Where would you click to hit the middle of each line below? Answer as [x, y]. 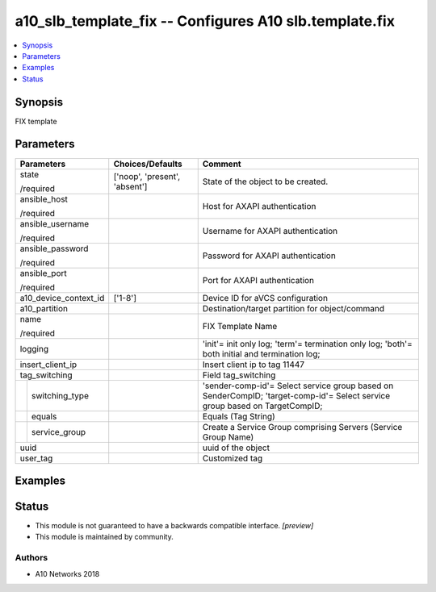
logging [34, 348]
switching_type [60, 395]
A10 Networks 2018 [67, 573]
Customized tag [233, 458]
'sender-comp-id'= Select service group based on [298, 386]
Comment [222, 164]
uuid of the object [236, 448]
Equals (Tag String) [239, 416]
